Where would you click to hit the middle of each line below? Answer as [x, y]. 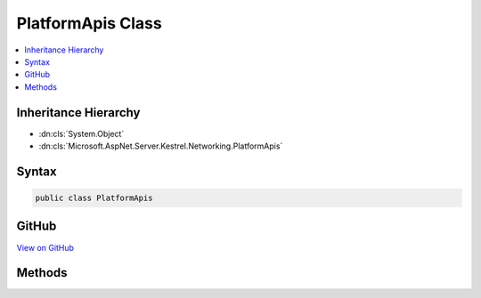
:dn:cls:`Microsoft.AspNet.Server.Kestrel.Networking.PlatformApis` [161, 146]
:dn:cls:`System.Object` [82, 133]
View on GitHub [45, 247]
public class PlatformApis [94, 198]
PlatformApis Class [89, 23]
